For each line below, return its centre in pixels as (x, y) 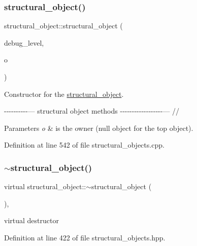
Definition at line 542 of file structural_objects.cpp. (84, 145)
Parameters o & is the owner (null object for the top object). (99, 128)
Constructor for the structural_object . (64, 94)
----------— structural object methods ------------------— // (92, 111)
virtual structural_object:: (45, 186)
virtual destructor (31, 220)
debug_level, (24, 42)
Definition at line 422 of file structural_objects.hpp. (85, 237)
